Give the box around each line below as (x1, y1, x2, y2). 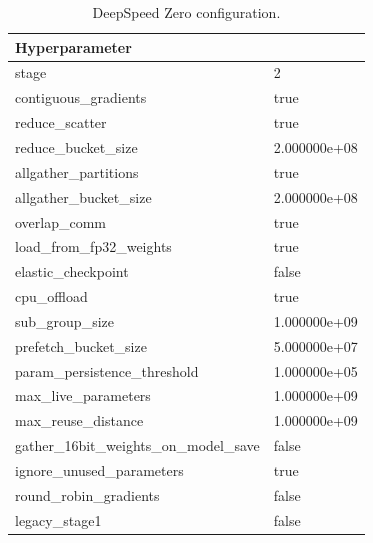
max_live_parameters (15, 385, 151, 406)
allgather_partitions (15, 161, 139, 182)
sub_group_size (15, 310, 114, 331)
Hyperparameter (15, 36, 132, 57)
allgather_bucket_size (15, 186, 152, 207)
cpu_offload (15, 286, 88, 307)
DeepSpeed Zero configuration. (92, 2, 281, 22)
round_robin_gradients (15, 484, 160, 505)
